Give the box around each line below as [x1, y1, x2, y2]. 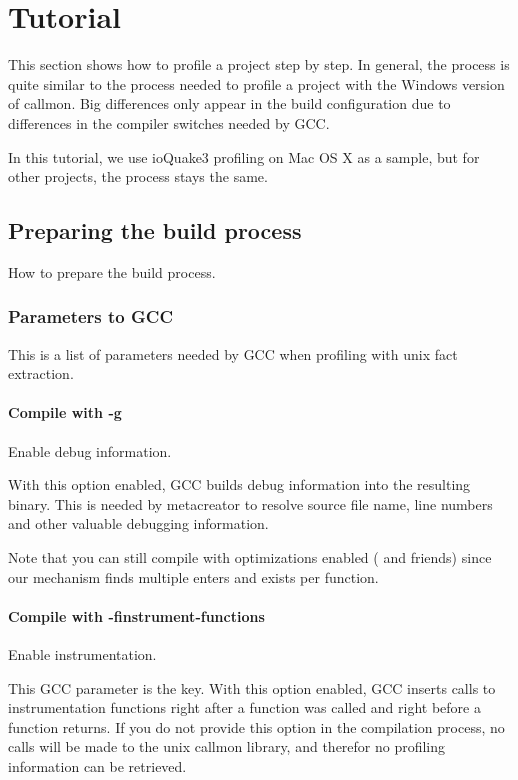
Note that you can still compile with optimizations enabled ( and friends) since [8, 547, 492, 568]
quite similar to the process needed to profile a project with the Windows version [8, 73, 505, 94]
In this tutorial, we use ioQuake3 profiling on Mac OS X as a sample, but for [8, 146, 480, 167]
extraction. [8, 363, 74, 384]
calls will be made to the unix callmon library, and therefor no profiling [8, 736, 446, 757]
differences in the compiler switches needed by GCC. [8, 112, 330, 133]
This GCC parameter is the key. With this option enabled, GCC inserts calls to [8, 677, 496, 698]
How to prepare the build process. [8, 261, 216, 282]
